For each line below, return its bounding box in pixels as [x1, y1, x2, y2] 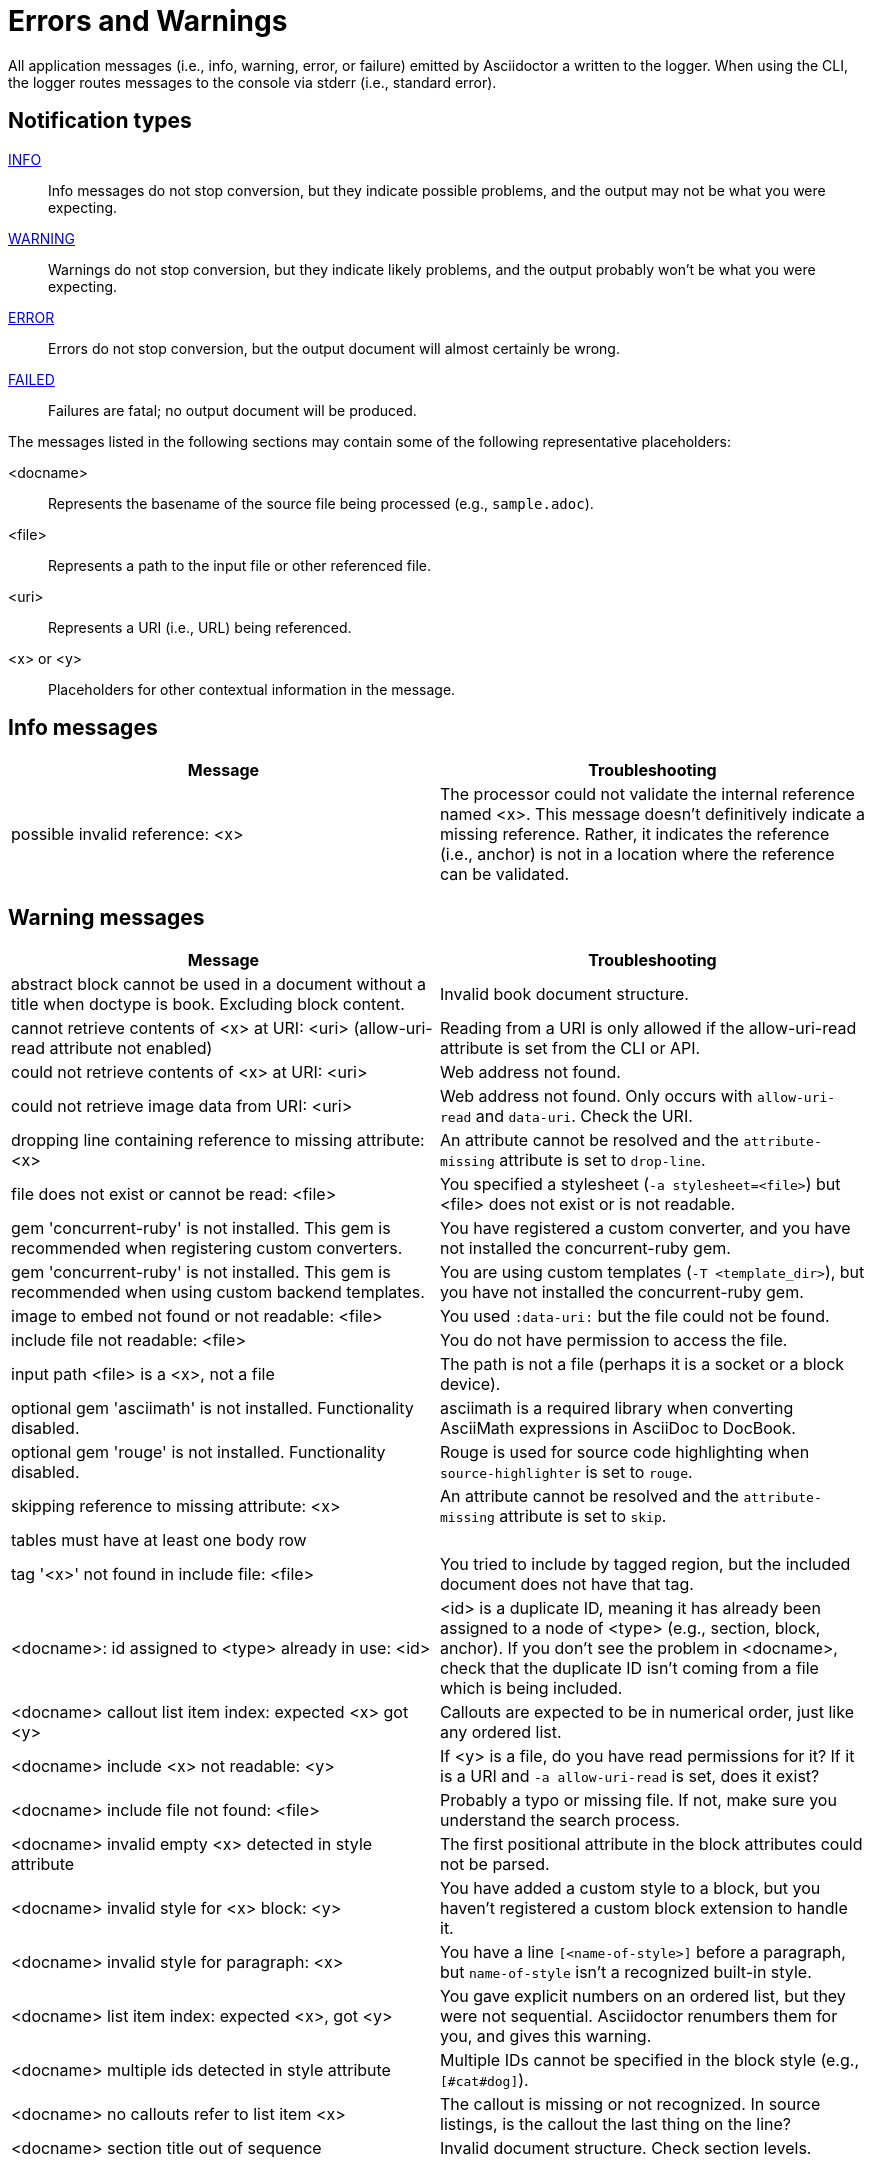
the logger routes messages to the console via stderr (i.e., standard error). [8, 73, 497, 91]
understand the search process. [440, 1810, 680, 1831]
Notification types [8, 108, 192, 134]
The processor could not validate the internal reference [440, 784, 855, 805]
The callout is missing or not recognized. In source [440, 2094, 821, 2115]
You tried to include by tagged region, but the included [440, 1554, 851, 1575]
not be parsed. [440, 1854, 550, 1875]
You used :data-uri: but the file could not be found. [440, 1306, 830, 1327]
